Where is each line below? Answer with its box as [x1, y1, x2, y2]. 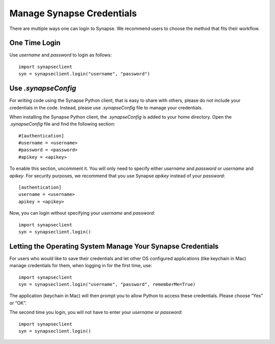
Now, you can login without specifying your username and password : [9, 210, 155, 216]
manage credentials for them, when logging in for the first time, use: [9, 263, 152, 269]
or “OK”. [9, 300, 26, 306]
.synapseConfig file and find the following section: [9, 121, 116, 127]
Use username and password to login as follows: [9, 52, 112, 58]
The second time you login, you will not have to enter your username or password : [9, 309, 183, 316]
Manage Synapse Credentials [9, 8, 137, 19]
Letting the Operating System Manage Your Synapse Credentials [9, 242, 219, 250]
